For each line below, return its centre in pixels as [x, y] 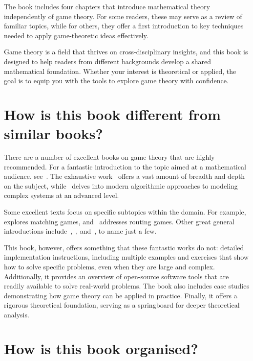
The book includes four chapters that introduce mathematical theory [107, 6]
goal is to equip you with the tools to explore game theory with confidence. [116, 81]
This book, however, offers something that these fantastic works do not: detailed [124, 247]
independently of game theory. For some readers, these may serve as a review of [123, 16]
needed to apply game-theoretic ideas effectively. [76, 35]
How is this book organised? [101, 348]
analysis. [17, 314]
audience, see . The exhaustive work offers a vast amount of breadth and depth [125, 176]
